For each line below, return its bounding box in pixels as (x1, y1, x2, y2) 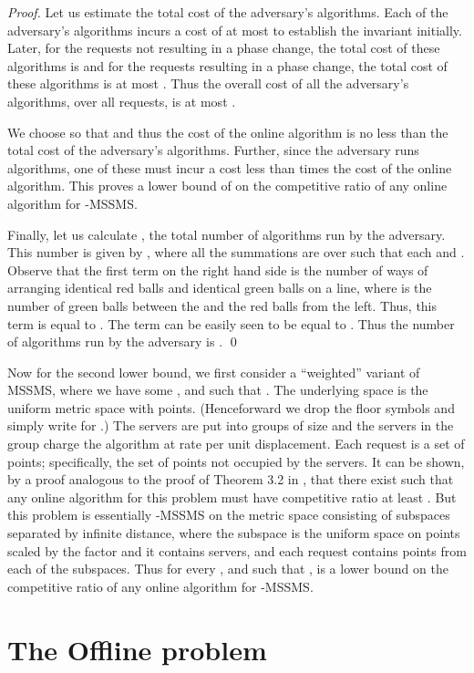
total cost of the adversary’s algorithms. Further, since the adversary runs (7, 140, 419, 160)
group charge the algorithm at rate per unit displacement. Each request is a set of (7, 434, 465, 453)
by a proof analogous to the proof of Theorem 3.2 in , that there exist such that (7, 470, 454, 489)
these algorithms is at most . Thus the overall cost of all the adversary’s (7, 74, 409, 93)
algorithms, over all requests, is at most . (7, 91, 236, 110)
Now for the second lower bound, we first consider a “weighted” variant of (7, 362, 420, 381)
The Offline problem (7, 630, 267, 668)
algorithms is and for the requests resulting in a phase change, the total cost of (7, 56, 448, 75)
